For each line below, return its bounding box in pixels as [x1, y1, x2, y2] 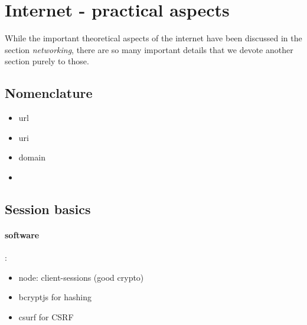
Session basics [5, 199, 91, 218]
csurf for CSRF [18, 310, 74, 323]
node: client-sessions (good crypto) [18, 271, 144, 283]
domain [18, 151, 45, 163]
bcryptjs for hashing [18, 291, 92, 303]
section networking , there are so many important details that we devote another [5, 43, 293, 55]
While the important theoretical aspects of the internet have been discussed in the [5, 32, 302, 44]
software [5, 228, 40, 241]
